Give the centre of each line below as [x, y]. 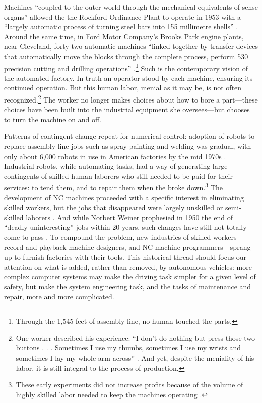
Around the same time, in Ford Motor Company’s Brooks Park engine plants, [124, 36]
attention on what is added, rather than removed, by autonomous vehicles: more [128, 266]
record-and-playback [35, 247]
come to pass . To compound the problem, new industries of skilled [108, 237]
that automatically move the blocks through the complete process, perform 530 [126, 56]
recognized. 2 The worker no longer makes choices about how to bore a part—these [131, 99]
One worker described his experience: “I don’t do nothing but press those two [136, 338]
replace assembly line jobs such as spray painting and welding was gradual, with [128, 146]
